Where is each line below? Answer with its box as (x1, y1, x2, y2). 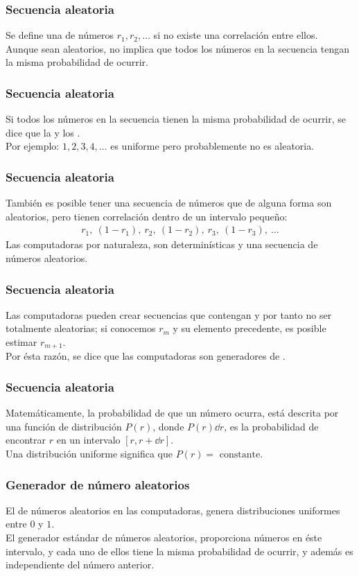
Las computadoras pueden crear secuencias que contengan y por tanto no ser (6, 307, 332, 322)
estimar (6, 335, 37, 349)
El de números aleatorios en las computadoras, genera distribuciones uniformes (6, 503, 340, 517)
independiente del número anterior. (6, 557, 155, 572)
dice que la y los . (6, 125, 80, 139)
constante (219, 450, 261, 460)
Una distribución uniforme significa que (6, 446, 173, 461)
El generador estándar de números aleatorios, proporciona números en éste (6, 530, 322, 545)
